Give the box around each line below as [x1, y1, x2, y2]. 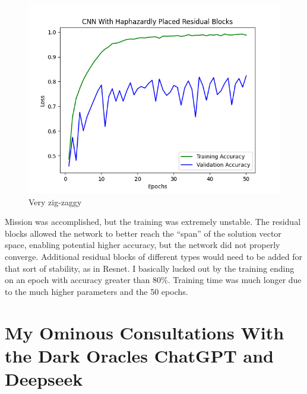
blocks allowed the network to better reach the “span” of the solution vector [5, 227, 281, 239]
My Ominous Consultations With [5, 320, 284, 344]
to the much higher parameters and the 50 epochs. [5, 285, 188, 297]
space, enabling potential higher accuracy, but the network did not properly [5, 239, 280, 251]
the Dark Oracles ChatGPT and [5, 343, 274, 367]
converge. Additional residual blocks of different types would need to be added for [5, 250, 302, 262]
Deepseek [5, 366, 83, 390]
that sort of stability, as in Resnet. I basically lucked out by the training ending [5, 262, 295, 274]
